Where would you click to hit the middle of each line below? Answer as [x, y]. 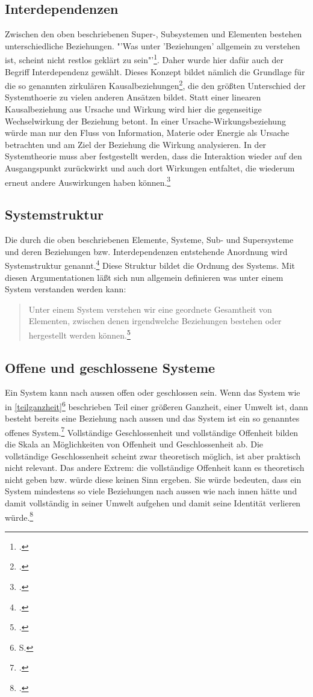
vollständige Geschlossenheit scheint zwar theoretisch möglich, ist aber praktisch [153, 456]
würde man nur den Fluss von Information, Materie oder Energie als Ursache [147, 133]
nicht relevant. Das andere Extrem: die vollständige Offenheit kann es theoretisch [155, 468]
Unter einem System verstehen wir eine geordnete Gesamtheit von [150, 309]
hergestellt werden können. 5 [79, 334]
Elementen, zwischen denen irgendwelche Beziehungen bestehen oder [155, 321]
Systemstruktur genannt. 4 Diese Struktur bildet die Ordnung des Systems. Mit [150, 264]
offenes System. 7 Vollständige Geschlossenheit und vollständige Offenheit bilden [152, 431]
